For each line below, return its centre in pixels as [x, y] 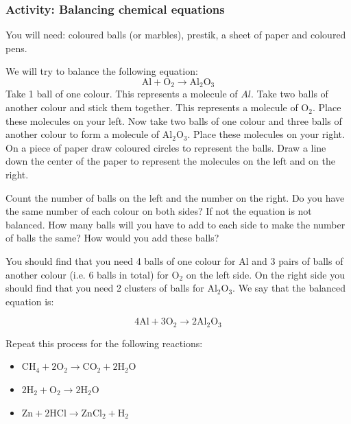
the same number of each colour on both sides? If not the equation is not [159, 211]
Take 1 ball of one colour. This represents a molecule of [122, 94]
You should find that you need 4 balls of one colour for [121, 260]
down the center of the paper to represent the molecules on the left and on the [170, 161]
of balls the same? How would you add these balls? [112, 238]
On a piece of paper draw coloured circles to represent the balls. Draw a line [166, 147]
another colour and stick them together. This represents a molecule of [152, 107]
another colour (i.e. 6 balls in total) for [87, 274]
